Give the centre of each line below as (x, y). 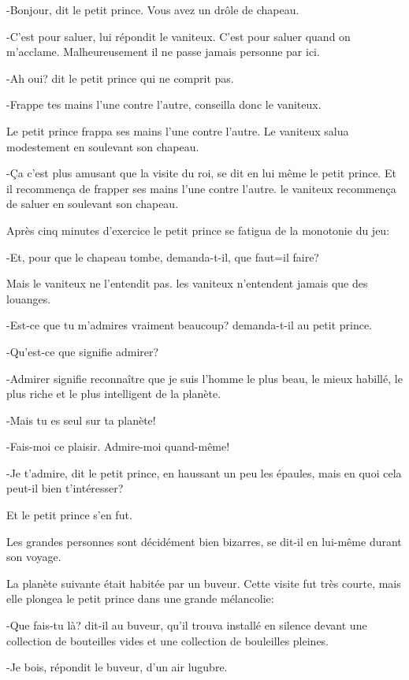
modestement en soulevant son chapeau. (103, 146)
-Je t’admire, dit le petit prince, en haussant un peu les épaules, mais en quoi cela (204, 472)
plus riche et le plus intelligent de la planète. (114, 394)
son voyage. (34, 557)
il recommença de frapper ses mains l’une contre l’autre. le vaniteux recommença (201, 188)
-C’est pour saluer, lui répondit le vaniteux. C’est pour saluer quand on (178, 36)
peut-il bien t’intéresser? (65, 488)
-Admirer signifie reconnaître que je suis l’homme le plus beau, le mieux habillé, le (204, 378)
